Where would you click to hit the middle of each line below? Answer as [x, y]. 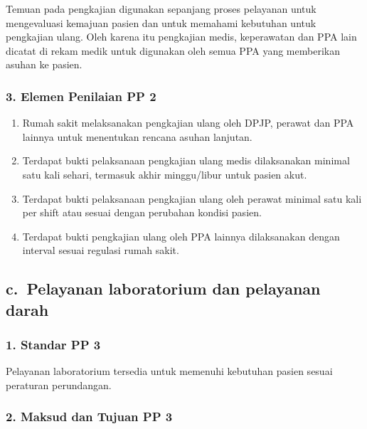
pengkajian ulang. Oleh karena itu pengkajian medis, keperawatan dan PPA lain [181, 37]
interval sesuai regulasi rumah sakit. [101, 250]
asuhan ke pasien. [44, 64]
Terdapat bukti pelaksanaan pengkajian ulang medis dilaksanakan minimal [186, 160]
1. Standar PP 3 [53, 345]
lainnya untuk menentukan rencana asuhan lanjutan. [137, 136]
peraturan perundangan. [59, 385]
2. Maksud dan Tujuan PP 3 [89, 417]
